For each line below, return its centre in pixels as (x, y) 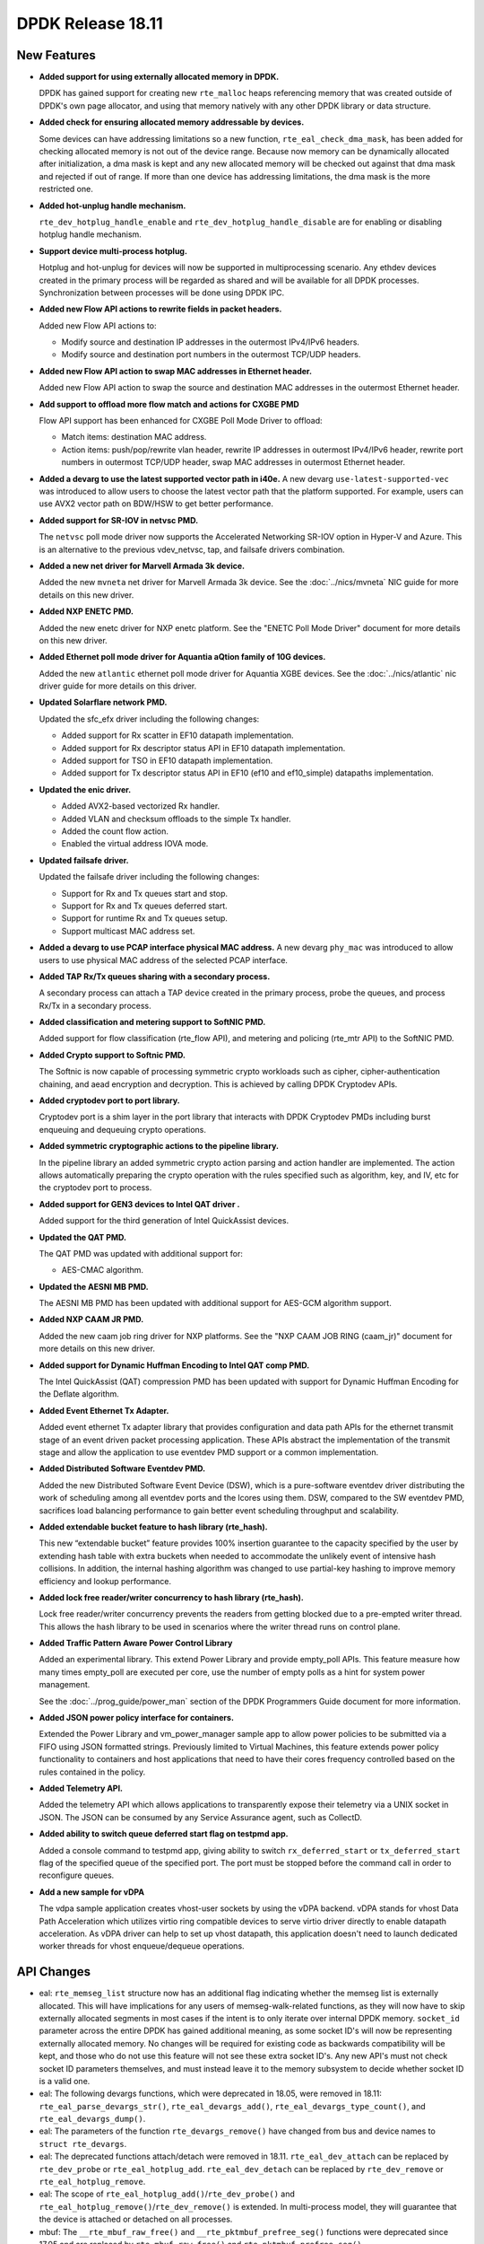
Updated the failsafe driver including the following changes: (149, 877)
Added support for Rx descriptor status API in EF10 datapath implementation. (203, 748)
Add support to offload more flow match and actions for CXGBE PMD (169, 404)
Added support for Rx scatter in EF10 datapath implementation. (178, 735)
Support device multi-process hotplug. (113, 250)
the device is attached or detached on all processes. (136, 2219)
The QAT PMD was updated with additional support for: (141, 1253)
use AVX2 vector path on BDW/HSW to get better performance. (156, 504)
